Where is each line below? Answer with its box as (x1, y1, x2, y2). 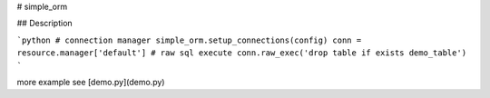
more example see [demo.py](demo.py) (16, 76, 165, 87)
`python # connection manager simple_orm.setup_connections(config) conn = (16, 34, 362, 45)
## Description (16, 18, 73, 29)
